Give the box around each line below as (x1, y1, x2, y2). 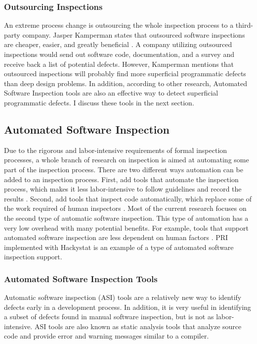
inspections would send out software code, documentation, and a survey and (4, 49, 234, 59)
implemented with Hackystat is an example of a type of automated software (4, 242, 234, 252)
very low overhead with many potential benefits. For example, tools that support (4, 222, 249, 233)
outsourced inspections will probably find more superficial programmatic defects (4, 68, 246, 79)
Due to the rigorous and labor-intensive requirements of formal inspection (4, 145, 227, 155)
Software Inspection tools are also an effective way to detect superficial (4, 88, 218, 98)
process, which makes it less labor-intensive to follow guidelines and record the (4, 184, 242, 194)
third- (235, 20, 253, 30)
